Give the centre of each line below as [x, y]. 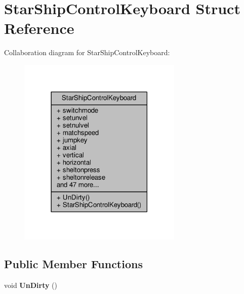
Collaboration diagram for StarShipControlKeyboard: [87, 52]
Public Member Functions [73, 264]
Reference [39, 28]
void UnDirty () [31, 285]
